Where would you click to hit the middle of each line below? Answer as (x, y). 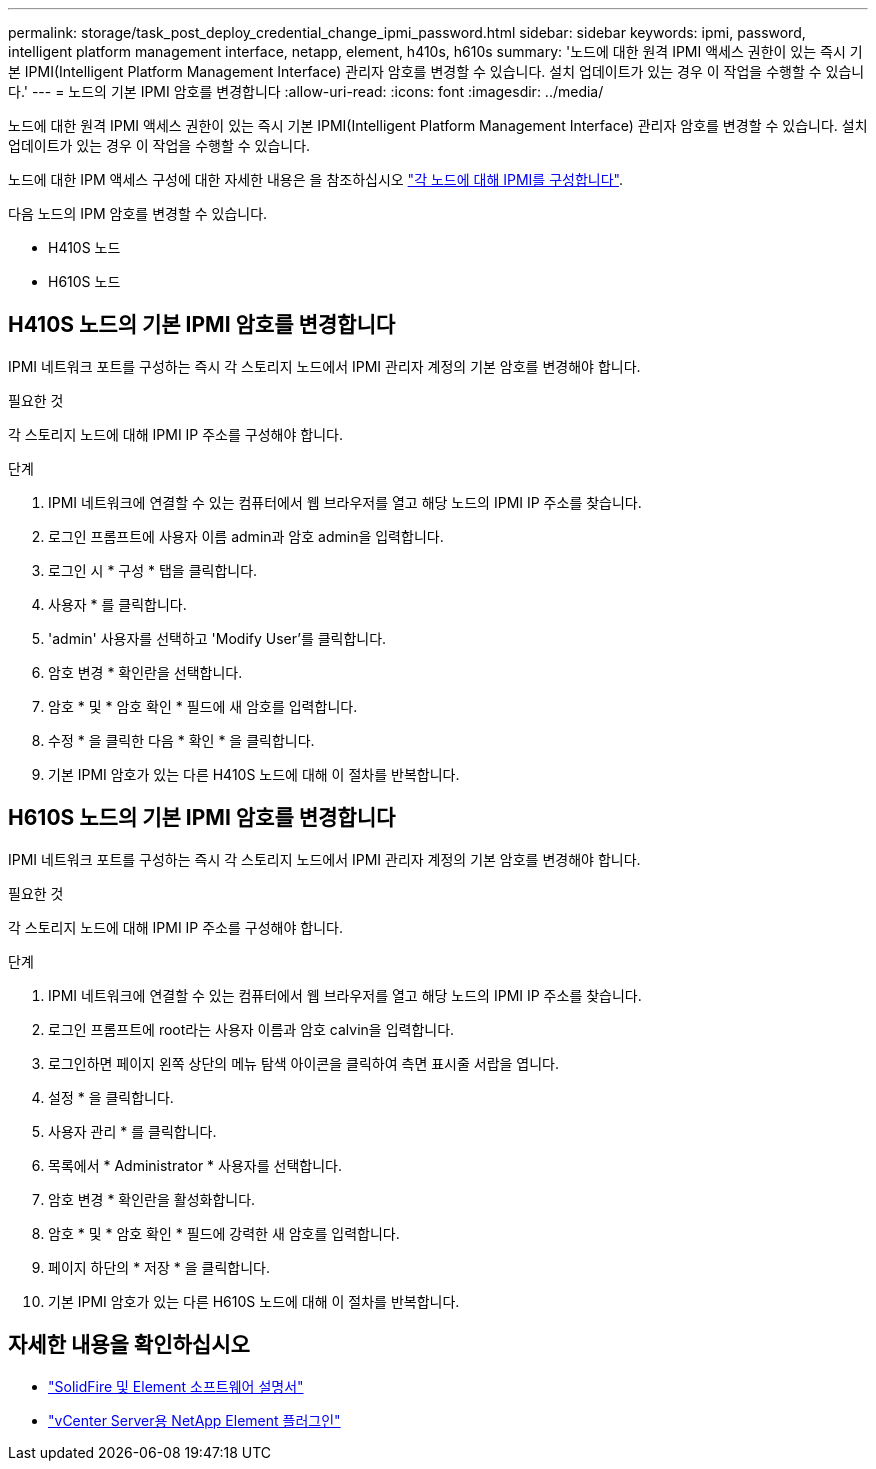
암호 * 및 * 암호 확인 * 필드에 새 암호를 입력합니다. (203, 706)
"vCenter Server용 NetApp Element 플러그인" (194, 1420)
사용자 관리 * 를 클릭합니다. (132, 1131)
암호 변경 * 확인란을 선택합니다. (145, 672)
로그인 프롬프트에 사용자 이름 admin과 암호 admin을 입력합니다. (246, 536)
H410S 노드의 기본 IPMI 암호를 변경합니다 (202, 325)
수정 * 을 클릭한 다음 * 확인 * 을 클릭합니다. (181, 740)
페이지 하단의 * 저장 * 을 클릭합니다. (159, 1267)
